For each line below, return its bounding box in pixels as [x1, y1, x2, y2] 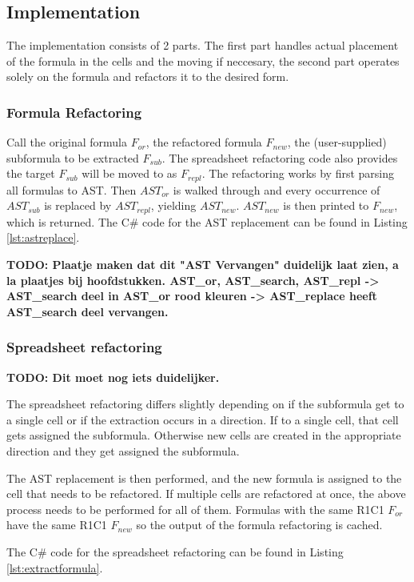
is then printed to [283, 197, 369, 214]
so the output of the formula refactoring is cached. [136, 516, 383, 533]
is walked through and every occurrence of [173, 181, 380, 198]
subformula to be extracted [6, 149, 139, 166]
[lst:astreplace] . [6, 229, 80, 246]
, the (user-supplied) [287, 134, 387, 151]
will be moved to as [82, 165, 177, 182]
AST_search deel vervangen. [6, 303, 169, 319]
